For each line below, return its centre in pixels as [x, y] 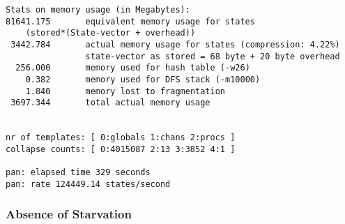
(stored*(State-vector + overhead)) [110, 33]
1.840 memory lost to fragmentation [125, 91]
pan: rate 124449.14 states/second [88, 184]
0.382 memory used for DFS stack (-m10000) [143, 79]
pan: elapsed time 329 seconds [78, 173]
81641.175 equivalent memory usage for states [130, 21]
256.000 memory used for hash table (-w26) [133, 68]
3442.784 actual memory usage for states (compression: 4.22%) [175, 44]
